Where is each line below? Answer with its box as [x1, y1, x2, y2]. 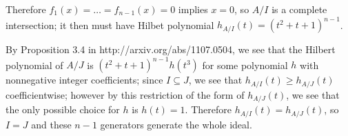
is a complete [272, 2, 327, 16]
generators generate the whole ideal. [100, 117, 252, 131]
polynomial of [6, 57, 63, 72]
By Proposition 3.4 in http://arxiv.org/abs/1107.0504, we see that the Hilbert [6, 42, 336, 57]
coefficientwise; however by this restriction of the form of [6, 87, 245, 101]
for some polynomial [202, 57, 288, 72]
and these [31, 117, 72, 131]
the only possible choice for [6, 102, 120, 117]
